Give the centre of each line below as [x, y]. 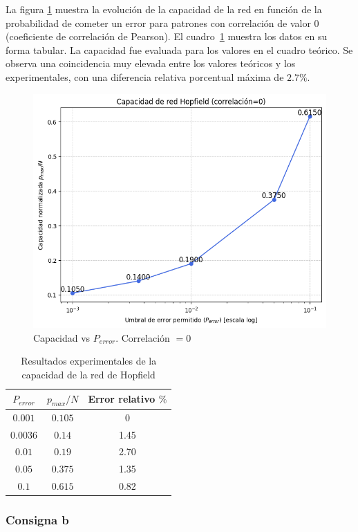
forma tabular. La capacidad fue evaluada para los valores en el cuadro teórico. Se [179, 49]
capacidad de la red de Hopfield [88, 375]
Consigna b [37, 520]
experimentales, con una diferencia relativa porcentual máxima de [145, 76]
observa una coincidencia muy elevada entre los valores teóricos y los [151, 63]
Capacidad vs [62, 337]
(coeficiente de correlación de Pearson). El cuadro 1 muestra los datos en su [167, 36]
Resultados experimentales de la [89, 361]
